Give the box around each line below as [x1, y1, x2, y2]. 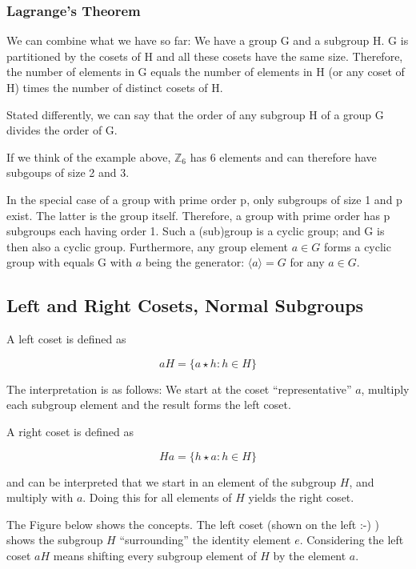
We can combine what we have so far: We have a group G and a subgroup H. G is [6, 32, 409, 49]
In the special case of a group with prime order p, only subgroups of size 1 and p [6, 190, 402, 207]
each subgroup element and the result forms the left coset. [6, 396, 291, 413]
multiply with [6, 489, 74, 506]
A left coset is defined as [6, 331, 126, 347]
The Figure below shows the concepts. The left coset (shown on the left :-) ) [6, 515, 380, 532]
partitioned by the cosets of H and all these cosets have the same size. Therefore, [6, 47, 403, 64]
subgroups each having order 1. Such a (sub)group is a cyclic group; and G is [6, 222, 385, 239]
